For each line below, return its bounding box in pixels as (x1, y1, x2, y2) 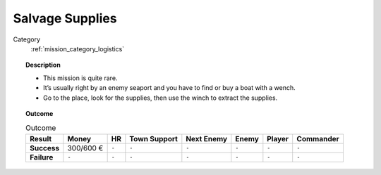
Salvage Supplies (13, 11, 117, 26)
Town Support (129, 134, 178, 143)
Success (29, 143, 60, 153)
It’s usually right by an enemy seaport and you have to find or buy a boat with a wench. (43, 84, 296, 92)
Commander (296, 134, 340, 143)
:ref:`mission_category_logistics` (30, 44, 125, 53)
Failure (29, 152, 54, 162)
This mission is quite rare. (43, 74, 118, 82)
